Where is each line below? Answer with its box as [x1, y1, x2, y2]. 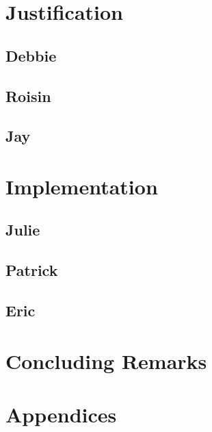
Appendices [5, 401, 117, 428]
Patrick [5, 259, 58, 281]
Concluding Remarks [5, 346, 207, 374]
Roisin [5, 85, 51, 106]
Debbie [5, 45, 57, 66]
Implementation [5, 172, 158, 200]
